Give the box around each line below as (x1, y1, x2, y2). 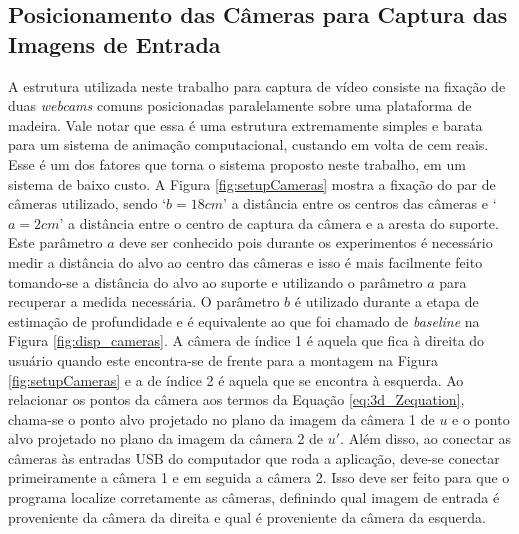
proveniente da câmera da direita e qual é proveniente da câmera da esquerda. (8, 506, 486, 527)
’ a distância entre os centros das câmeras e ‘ (223, 193, 497, 214)
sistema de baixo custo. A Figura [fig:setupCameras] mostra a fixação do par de (8, 173, 496, 194)
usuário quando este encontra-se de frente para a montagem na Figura (8, 349, 438, 370)
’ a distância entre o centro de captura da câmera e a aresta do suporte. (59, 212, 499, 233)
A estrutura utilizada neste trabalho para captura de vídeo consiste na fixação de (8, 75, 506, 96)
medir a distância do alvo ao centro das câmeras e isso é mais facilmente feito (8, 251, 483, 272)
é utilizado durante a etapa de (294, 291, 479, 312)
